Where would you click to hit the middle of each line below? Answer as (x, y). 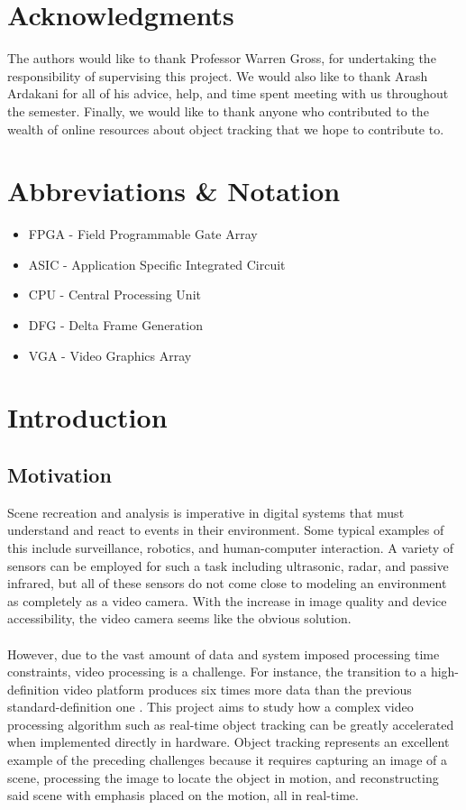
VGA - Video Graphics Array (110, 355)
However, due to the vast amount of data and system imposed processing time (224, 654)
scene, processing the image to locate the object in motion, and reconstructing (223, 777)
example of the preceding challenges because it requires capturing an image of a (228, 760)
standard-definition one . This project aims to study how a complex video (210, 707)
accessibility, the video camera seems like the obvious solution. (179, 618)
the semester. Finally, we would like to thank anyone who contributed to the (218, 110)
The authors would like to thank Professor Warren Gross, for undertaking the (222, 58)
